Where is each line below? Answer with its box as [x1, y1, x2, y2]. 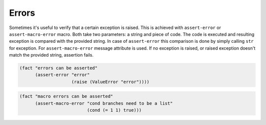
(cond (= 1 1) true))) [87, 107, 142, 113]
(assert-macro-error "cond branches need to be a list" [35, 100, 173, 106]
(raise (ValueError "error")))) [71, 79, 150, 85]
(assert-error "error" [35, 72, 90, 78]
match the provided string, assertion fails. [9, 52, 94, 58]
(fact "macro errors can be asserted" [19, 94, 113, 99]
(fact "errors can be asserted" [19, 65, 98, 71]
